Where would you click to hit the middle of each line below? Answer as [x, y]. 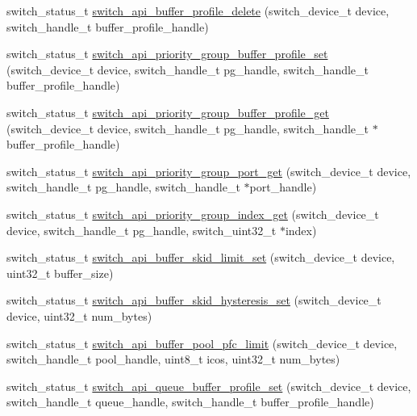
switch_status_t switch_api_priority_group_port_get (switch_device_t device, [209, 171]
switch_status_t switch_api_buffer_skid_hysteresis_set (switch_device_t [194, 300]
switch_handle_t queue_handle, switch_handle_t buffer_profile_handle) [190, 402]
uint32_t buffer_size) [60, 273]
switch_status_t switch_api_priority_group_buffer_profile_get [168, 112]
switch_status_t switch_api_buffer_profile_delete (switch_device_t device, [198, 11]
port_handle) [283, 187]
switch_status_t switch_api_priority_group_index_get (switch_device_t [193, 214]
